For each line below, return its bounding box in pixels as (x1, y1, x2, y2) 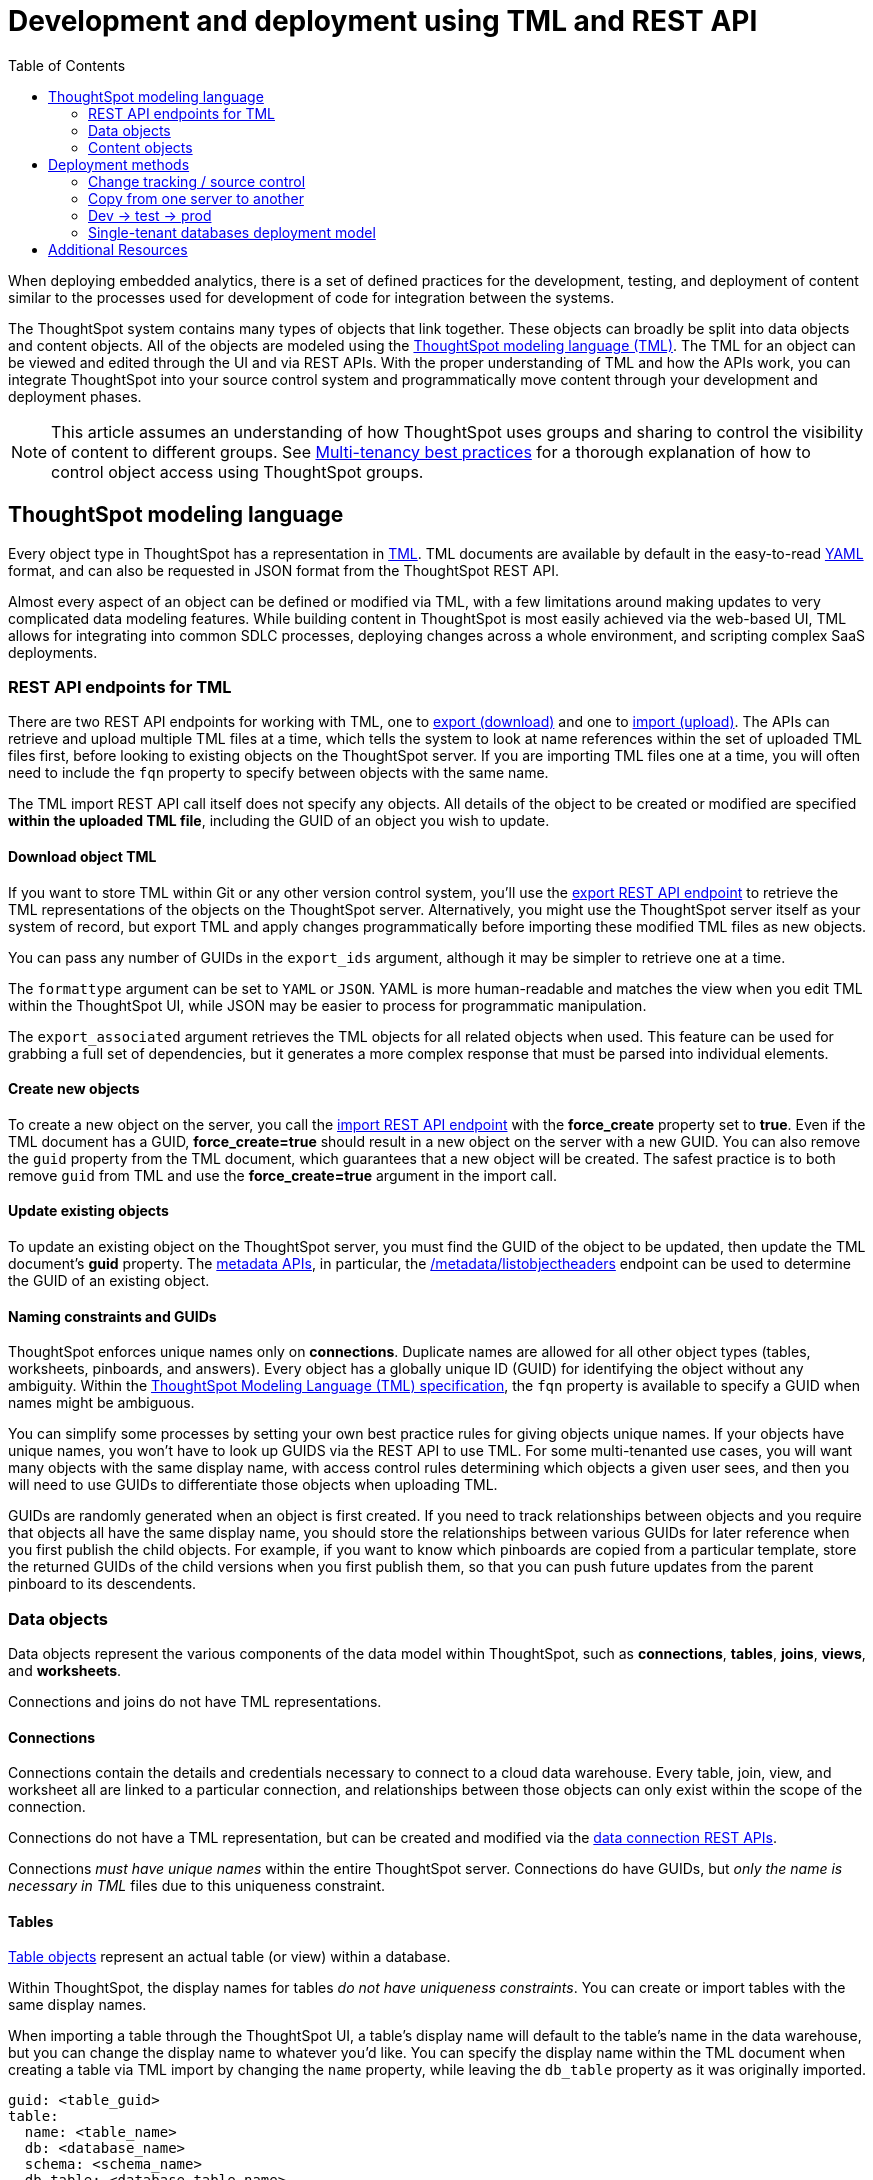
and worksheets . (8, 1661, 122, 1679)
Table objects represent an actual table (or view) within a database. (8, 1948, 451, 1966)
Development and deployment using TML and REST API (8, 4, 758, 38)
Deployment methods (48, 155, 190, 173)
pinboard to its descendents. (8, 1575, 197, 1593)
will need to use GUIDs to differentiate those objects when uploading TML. (8, 1476, 498, 1494)
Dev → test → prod (88, 206, 212, 224)
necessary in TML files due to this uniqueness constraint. (8, 1877, 386, 1895)
